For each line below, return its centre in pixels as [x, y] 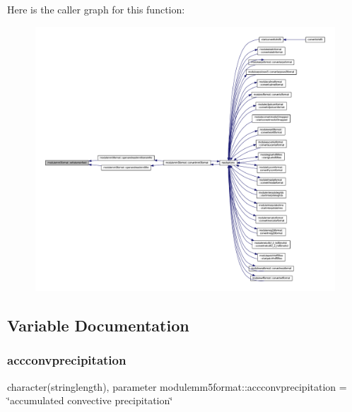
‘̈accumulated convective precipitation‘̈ [90, 400]
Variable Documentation [98, 325]
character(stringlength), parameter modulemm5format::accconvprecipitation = [177, 386]
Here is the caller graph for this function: [96, 9]
